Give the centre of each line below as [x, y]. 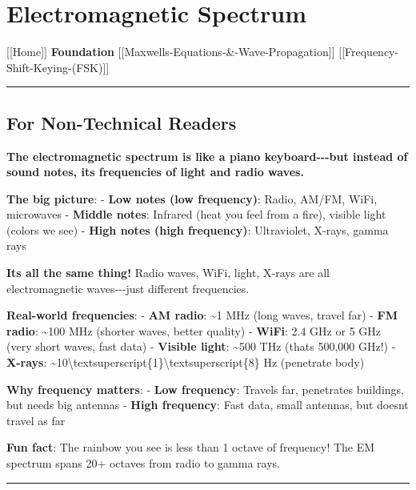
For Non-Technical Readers [122, 122]
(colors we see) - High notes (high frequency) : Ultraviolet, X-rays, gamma [198, 229]
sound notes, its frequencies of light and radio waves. [155, 172]
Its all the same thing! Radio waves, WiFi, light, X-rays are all [168, 273]
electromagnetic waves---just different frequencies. [128, 288]
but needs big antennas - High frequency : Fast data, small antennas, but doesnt [208, 405]
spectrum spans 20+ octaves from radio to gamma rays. [143, 463]
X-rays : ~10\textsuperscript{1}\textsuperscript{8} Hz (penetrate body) [186, 362]
